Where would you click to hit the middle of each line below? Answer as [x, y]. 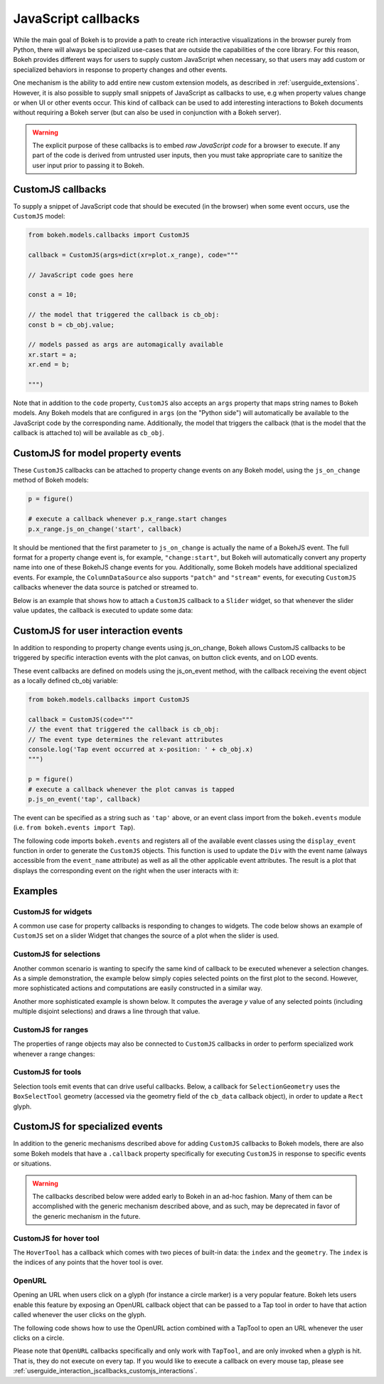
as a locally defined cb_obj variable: [66, 681]
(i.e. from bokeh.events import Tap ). [74, 828]
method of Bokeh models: [51, 480]
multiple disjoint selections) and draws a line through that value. [107, 1012]
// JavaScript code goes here [81, 275]
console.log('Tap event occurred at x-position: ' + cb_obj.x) [141, 749]
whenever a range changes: [54, 1054]
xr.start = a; [53, 355]
